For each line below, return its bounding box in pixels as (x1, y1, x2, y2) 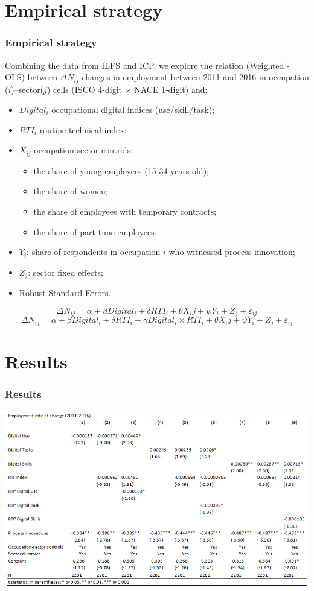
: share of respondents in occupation (27, 245, 161, 258)
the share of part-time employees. (33, 225, 157, 238)
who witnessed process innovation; (168, 245, 295, 258)
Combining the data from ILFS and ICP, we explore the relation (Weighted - (5, 58, 290, 71)
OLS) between (5, 71, 57, 83)
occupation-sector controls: (34, 144, 133, 156)
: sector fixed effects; (28, 265, 103, 278)
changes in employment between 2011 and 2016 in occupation (82, 71, 309, 83)
